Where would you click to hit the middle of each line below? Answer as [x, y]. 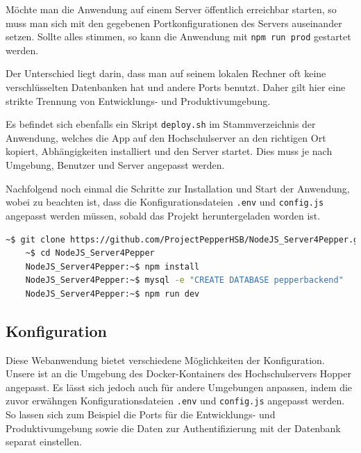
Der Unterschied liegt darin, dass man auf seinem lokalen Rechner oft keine [166, 73]
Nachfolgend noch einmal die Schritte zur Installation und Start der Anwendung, [178, 188]
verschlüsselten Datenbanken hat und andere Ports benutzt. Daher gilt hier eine [176, 87]
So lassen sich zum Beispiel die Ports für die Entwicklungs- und [141, 414]
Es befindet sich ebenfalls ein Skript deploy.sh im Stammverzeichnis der [161, 124]
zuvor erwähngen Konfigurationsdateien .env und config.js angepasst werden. [175, 401]
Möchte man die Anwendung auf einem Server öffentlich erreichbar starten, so [171, 9]
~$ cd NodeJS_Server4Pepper [90, 253]
